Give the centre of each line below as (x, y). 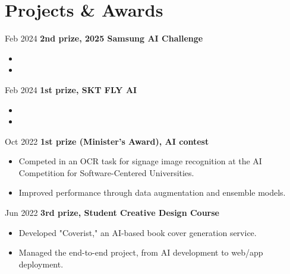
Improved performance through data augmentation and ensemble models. (152, 192)
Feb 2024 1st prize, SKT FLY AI (71, 89)
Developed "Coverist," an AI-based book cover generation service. (138, 232)
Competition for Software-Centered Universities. (106, 172)
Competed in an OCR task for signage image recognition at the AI (140, 161)
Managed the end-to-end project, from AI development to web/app (141, 252)
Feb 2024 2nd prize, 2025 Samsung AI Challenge (104, 38)
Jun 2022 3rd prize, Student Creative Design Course (112, 213)
